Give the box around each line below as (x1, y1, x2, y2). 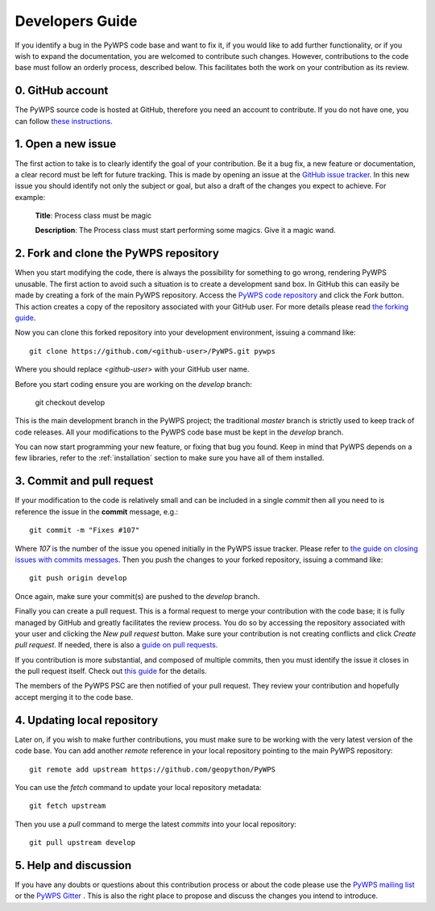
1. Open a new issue (14, 137, 117, 151)
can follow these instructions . (14, 116, 113, 126)
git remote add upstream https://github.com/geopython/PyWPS (29, 764, 275, 774)
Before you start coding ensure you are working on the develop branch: (14, 379, 253, 389)
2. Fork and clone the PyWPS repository (14, 247, 219, 260)
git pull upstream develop (29, 838, 136, 847)
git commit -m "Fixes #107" (29, 526, 140, 535)
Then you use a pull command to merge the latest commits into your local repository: (14, 819, 297, 829)
